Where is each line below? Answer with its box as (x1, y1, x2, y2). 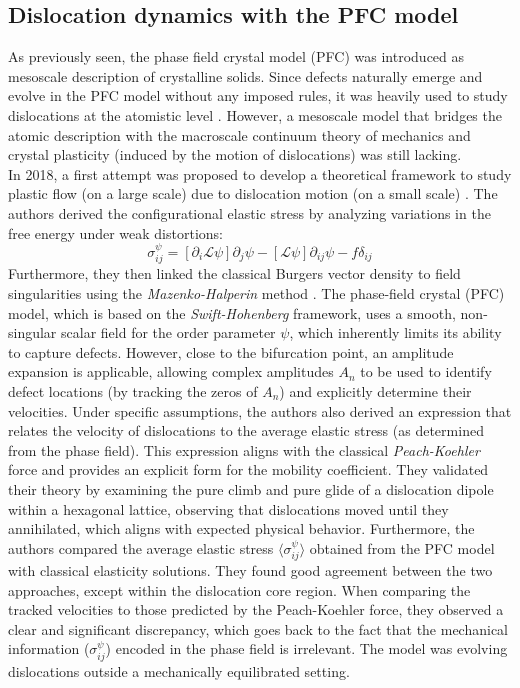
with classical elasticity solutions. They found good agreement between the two (8, 560, 493, 581)
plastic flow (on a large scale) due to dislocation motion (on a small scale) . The (8, 183, 498, 204)
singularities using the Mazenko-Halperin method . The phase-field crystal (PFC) (8, 282, 505, 303)
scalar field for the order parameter (61, 322, 276, 343)
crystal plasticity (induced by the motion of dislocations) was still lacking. (8, 144, 462, 165)
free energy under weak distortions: (8, 222, 223, 243)
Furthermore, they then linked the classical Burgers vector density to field (8, 263, 461, 284)
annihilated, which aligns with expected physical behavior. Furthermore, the (8, 518, 475, 539)
